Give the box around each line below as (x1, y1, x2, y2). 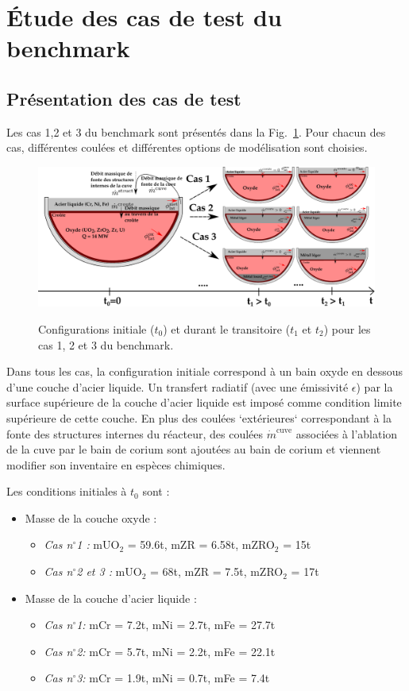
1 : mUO (76, 536, 120, 553)
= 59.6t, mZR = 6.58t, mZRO (127, 536, 275, 553)
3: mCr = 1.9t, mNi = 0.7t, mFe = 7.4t (76, 670, 270, 686)
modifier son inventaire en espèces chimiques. (6, 456, 226, 473)
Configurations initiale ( (38, 320, 155, 337)
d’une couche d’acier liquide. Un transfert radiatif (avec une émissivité (6, 378, 349, 395)
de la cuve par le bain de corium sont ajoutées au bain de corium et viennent (6, 441, 381, 457)
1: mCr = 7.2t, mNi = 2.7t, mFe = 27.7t (76, 616, 276, 633)
